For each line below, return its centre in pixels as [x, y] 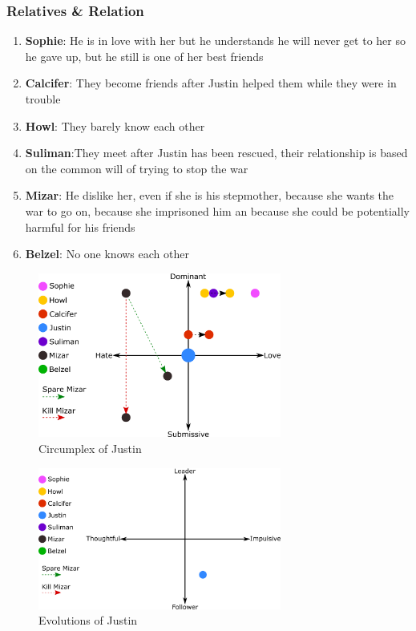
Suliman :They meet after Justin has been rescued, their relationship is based [216, 153]
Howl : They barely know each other [115, 125]
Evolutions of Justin [88, 620]
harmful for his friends [80, 227]
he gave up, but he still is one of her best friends [144, 56]
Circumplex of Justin [90, 448]
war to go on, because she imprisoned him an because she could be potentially [217, 210]
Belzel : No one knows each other [107, 254]
